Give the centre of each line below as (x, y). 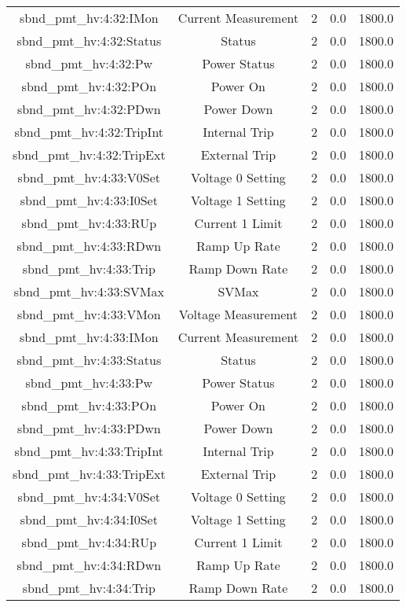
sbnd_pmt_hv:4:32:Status (89, 40)
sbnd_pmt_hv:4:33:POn (89, 405)
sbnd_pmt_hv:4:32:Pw (89, 63)
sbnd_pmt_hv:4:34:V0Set (89, 497)
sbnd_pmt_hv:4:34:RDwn (89, 565)
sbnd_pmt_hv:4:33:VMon (89, 314)
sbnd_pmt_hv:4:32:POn (89, 86)
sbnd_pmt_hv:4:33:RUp (89, 223)
